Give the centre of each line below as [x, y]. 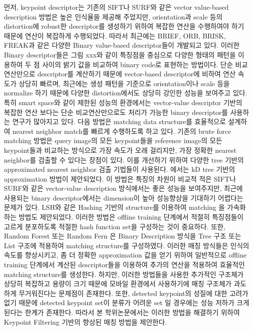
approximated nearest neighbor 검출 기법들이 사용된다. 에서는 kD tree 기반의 [120, 169]
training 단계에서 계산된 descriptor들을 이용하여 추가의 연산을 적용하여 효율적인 [125, 265]
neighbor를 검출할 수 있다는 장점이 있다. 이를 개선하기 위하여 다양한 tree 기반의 [124, 159]
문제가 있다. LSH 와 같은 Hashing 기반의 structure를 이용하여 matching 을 [115, 207]
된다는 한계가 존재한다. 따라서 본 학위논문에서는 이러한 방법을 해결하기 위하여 [122, 312]
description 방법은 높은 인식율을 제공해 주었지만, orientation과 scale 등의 [113, 16]
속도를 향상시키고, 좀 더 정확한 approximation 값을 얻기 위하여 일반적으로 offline [125, 255]
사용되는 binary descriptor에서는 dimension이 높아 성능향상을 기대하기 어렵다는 [124, 197]
